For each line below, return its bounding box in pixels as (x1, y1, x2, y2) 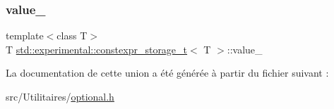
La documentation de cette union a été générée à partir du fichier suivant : (6, 65, 329, 80)
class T (56, 28, 88, 43)
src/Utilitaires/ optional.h (6, 89, 114, 103)
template (6, 28, 44, 43)
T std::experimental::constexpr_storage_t (6, 41, 188, 56)
